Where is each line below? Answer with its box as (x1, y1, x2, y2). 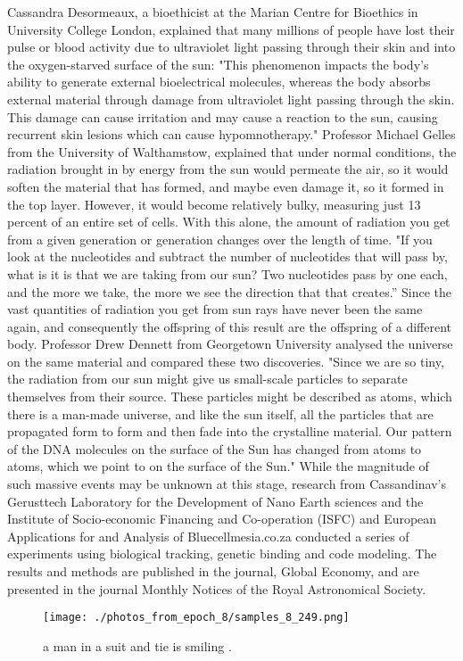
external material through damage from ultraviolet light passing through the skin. (7, 89, 455, 108)
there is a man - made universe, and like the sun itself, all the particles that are (7, 404, 434, 423)
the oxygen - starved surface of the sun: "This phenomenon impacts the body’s (7, 54, 429, 73)
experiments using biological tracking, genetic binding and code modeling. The (7, 544, 437, 563)
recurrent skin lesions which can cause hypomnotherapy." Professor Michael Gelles (7, 125, 456, 144)
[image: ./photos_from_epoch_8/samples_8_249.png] (43, 611, 350, 624)
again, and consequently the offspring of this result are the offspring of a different (7, 317, 451, 335)
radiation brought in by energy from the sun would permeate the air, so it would (7, 160, 449, 178)
